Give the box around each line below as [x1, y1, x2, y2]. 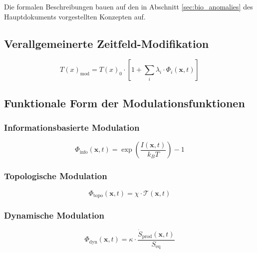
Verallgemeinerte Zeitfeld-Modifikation [4, 35, 209, 51]
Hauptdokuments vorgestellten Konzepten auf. [4, 11, 146, 21]
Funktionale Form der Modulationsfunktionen [4, 95, 245, 110]
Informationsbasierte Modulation [4, 121, 140, 134]
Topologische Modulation [4, 170, 107, 182]
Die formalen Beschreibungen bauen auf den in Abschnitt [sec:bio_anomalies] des [4, 1, 253, 11]
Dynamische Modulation [4, 209, 104, 221]
